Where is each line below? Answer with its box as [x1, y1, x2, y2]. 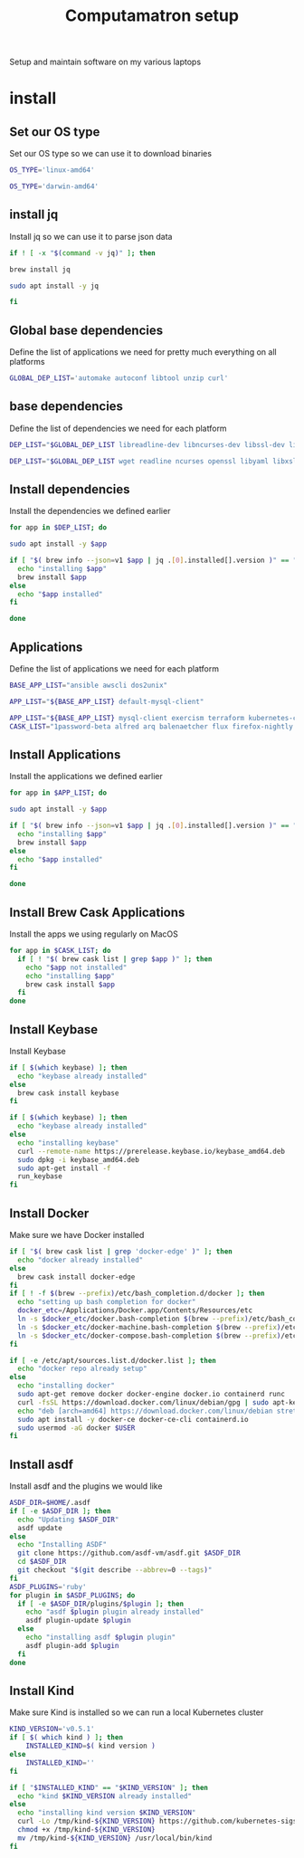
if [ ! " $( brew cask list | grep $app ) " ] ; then [17, 954, 213, 964]
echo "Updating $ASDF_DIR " [17, 1515, 119, 1524]
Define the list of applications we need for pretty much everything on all [9, 347, 278, 357]
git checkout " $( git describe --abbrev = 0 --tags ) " [17, 1566, 213, 1575]
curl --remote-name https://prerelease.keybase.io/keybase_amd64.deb [17, 1147, 285, 1156]
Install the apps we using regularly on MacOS [9, 929, 178, 939]
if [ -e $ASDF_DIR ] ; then [9, 1506, 111, 1516]
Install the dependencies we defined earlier [9, 506, 171, 517]
